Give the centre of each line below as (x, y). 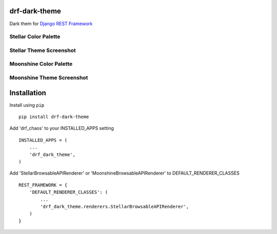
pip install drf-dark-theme (54, 117)
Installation (28, 93)
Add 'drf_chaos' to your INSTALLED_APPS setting (62, 128)
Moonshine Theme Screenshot (49, 77)
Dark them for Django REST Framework (51, 24)
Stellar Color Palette (35, 37)
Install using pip (27, 105)
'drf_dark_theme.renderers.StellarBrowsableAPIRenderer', (115, 206)
